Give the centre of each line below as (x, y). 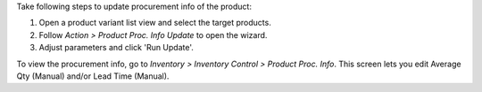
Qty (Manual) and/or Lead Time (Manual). (93, 76)
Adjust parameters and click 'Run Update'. (116, 48)
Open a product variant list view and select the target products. (155, 23)
